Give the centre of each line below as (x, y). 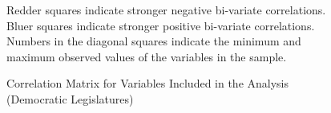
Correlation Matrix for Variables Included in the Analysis (148, 83)
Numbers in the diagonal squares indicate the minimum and (154, 41)
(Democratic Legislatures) (70, 98)
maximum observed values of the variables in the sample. (147, 56)
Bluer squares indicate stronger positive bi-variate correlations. (161, 25)
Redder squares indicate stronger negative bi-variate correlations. (166, 10)
